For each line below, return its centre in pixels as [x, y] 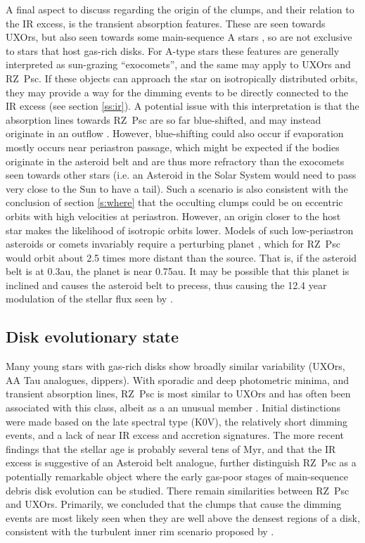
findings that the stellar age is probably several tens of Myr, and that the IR [171, 448]
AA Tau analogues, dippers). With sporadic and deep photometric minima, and [178, 379]
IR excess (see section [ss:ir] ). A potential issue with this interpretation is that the [182, 106]
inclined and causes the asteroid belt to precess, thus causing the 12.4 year [166, 285]
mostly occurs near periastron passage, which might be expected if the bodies [173, 147]
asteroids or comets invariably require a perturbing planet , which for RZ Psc [173, 244]
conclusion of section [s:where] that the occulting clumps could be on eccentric [174, 202]
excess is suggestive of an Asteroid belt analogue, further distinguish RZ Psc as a [181, 462]
